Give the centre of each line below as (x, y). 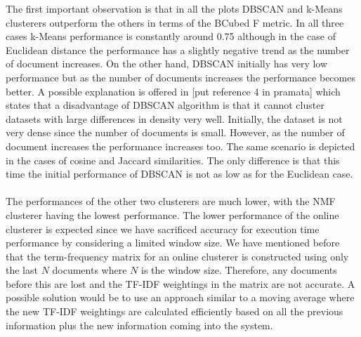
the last (22, 270)
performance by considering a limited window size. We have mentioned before (173, 243)
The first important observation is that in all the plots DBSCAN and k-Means (174, 8)
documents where (90, 270)
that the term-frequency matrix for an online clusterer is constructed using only (177, 256)
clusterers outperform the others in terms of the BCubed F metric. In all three (175, 22)
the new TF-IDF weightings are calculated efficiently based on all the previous (175, 311)
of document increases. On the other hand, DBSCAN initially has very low (167, 64)
